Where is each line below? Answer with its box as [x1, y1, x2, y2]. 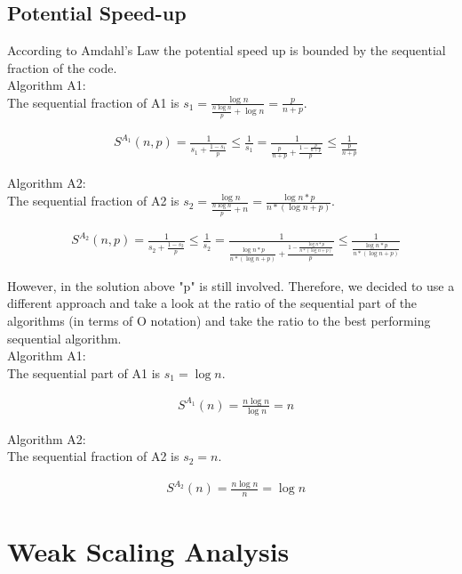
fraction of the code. [7, 58, 117, 77]
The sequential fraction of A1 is [7, 93, 179, 111]
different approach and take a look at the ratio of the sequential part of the [7, 294, 418, 312]
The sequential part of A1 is [7, 363, 161, 382]
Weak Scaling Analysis [7, 533, 290, 570]
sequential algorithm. [7, 328, 122, 347]
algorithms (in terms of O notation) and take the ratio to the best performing [7, 311, 431, 329]
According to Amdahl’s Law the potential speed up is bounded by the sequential [7, 41, 446, 60]
